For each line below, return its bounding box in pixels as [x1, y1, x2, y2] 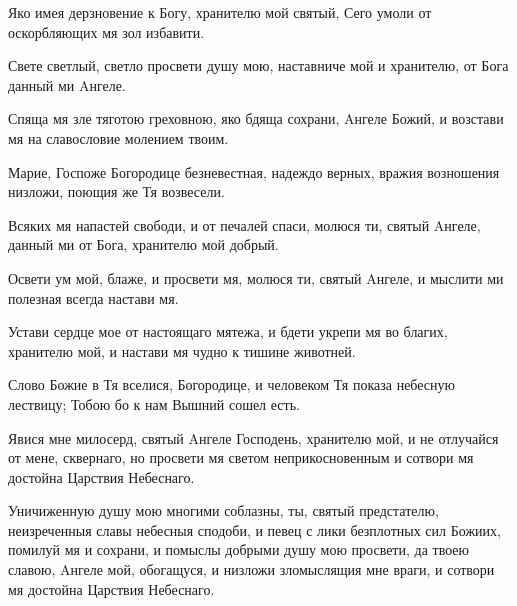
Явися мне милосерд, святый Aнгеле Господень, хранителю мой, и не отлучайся [8, 427, 499, 448]
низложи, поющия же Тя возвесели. [8, 181, 225, 202]
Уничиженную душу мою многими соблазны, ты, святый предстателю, [8, 500, 439, 521]
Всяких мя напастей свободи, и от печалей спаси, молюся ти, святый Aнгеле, [8, 214, 481, 235]
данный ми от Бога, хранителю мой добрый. [8, 234, 279, 255]
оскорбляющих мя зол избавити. [8, 21, 205, 42]
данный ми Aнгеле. [8, 74, 126, 95]
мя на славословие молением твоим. [8, 127, 229, 148]
